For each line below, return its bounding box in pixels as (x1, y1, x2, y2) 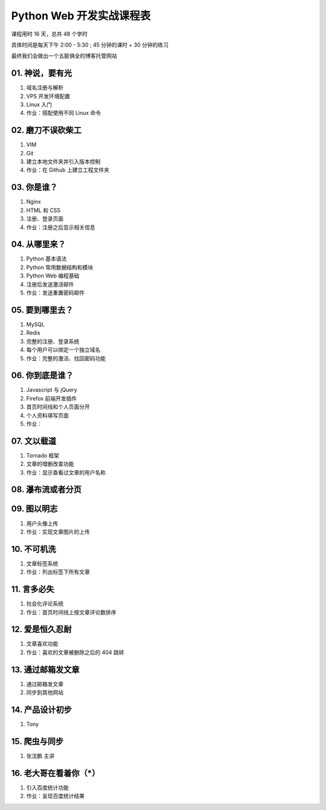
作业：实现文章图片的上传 (26, 528, 90, 535)
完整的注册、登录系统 (26, 337, 80, 345)
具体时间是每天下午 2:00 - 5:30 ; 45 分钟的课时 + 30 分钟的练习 (11, 41, 169, 48)
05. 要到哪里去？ (11, 305, 74, 315)
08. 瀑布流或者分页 (11, 484, 81, 495)
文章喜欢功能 (26, 640, 59, 647)
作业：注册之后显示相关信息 (26, 224, 95, 231)
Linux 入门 (26, 101, 53, 108)
